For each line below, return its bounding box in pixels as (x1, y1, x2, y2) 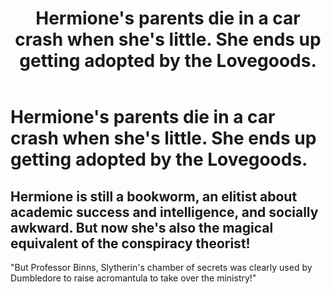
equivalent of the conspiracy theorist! (10, 235, 251, 252)
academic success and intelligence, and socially (10, 203, 319, 221)
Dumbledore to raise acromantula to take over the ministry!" (10, 272, 257, 284)
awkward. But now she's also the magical (10, 219, 274, 236)
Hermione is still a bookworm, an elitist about (10, 188, 298, 205)
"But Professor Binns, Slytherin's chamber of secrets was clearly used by (10, 262, 313, 273)
